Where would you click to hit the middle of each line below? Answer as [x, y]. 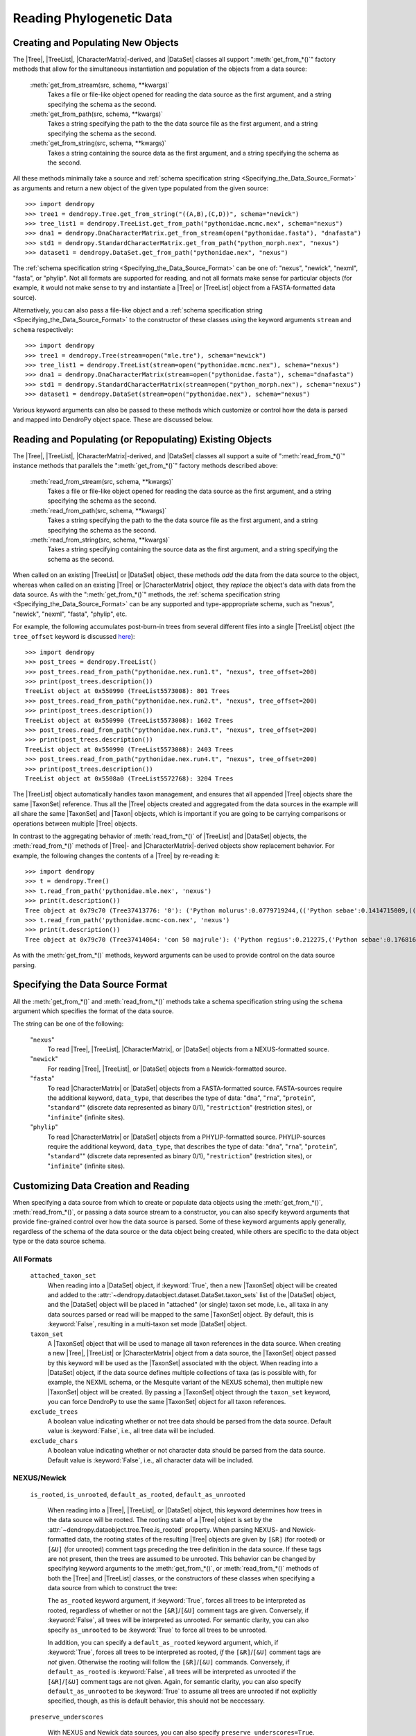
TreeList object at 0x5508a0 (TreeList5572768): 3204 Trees [129, 778]
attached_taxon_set [63, 1276]
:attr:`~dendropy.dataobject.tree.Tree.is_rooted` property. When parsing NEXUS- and [169, 1529]
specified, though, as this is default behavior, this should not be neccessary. [156, 1701]
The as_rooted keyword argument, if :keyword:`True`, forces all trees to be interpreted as [177, 1601]
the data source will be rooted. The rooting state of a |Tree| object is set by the [160, 1520]
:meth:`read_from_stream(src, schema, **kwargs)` [102, 481]
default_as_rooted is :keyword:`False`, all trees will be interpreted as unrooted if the [172, 1672]
